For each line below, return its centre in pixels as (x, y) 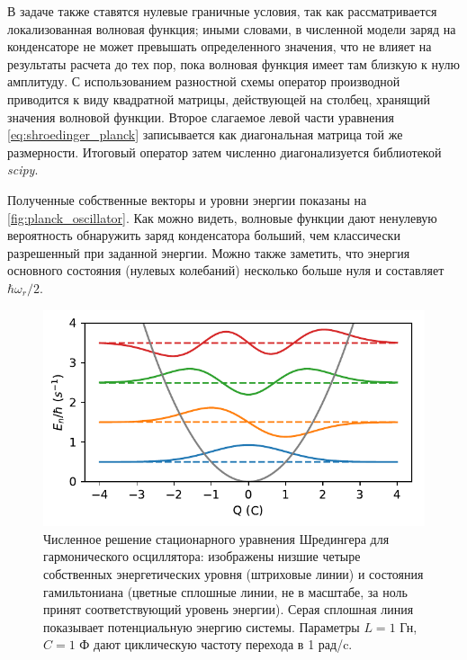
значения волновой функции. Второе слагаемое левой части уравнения (201, 116)
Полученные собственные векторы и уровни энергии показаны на (187, 199)
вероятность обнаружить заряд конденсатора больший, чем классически (204, 235)
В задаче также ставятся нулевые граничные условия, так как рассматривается (222, 11)
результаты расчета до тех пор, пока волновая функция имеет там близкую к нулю (233, 63)
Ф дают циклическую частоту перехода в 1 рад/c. (216, 644)
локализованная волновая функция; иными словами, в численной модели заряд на (232, 28)
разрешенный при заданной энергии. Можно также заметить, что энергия (209, 252)
